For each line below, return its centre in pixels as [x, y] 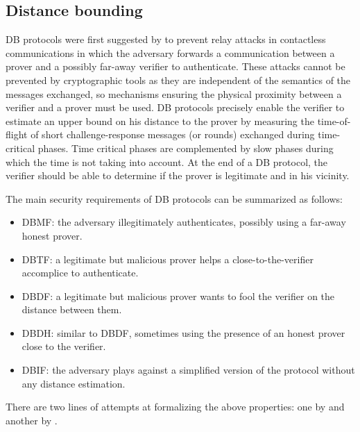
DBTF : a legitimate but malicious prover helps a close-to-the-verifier [168, 259]
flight [17, 134]
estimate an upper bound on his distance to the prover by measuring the [160, 121]
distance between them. [72, 309]
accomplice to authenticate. [80, 273]
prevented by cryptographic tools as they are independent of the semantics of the [178, 80]
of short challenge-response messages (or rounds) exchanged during [173, 134]
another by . [32, 420]
